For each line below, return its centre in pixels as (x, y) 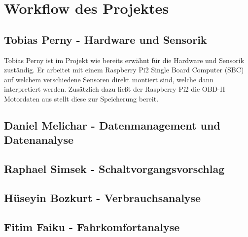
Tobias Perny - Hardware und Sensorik (106, 39)
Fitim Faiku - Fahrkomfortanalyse (92, 226)
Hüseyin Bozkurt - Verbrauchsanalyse (103, 197)
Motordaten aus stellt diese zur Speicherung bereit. (81, 98)
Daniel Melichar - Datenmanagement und (112, 125)
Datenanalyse (39, 140)
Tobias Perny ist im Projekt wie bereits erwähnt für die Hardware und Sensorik (124, 60)
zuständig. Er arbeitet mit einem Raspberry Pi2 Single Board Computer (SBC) (124, 70)
